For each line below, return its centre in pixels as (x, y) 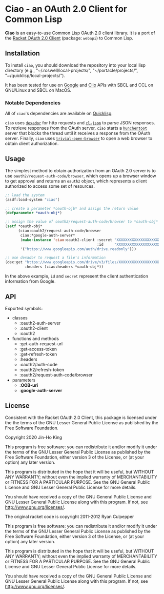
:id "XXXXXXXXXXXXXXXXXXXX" (130, 244)
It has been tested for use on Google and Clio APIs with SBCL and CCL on (79, 85)
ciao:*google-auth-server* (48, 235)
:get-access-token (38, 349)
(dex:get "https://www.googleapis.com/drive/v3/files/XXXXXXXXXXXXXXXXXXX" (84, 262)
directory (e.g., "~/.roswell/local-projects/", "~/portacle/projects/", (72, 70)
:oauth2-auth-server (40, 323)
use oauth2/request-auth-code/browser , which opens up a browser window (81, 176)
